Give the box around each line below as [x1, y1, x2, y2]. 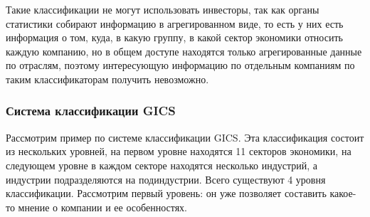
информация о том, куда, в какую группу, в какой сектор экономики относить [6, 30, 343, 45]
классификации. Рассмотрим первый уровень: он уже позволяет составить [6, 186, 327, 201]
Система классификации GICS [6, 102, 176, 120]
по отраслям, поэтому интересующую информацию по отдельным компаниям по [6, 58, 355, 73]
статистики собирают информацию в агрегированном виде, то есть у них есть [6, 16, 344, 31]
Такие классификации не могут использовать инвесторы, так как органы [6, 2, 319, 16]
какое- [329, 186, 356, 201]
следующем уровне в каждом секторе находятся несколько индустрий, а [6, 157, 318, 172]
